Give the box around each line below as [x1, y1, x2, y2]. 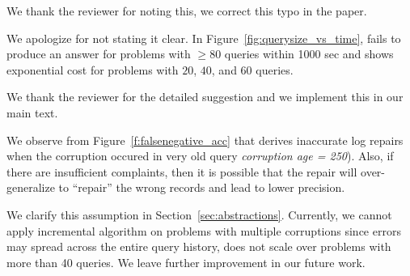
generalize [6, 179, 55, 196]
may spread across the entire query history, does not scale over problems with [6, 238, 391, 255]
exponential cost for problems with [6, 61, 179, 78]
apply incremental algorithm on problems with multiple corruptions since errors [6, 222, 401, 239]
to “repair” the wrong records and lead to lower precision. [58, 179, 345, 196]
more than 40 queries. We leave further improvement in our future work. [6, 253, 366, 270]
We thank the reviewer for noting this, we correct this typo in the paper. [6, 2, 367, 19]
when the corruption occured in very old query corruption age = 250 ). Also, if [6, 147, 394, 164]
